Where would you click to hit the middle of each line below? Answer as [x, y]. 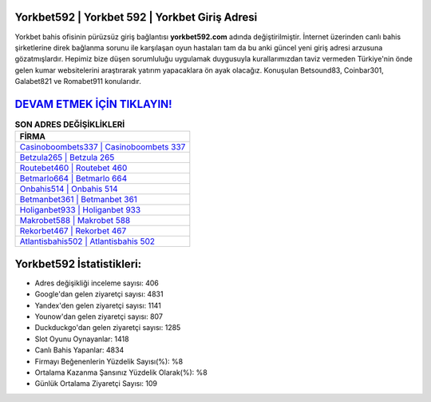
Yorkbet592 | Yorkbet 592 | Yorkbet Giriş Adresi [136, 17]
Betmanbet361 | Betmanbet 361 [78, 200]
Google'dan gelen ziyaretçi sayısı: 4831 [99, 294]
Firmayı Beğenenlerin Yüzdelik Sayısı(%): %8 [109, 361]
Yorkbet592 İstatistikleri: [78, 264]
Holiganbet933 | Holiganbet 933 [80, 210]
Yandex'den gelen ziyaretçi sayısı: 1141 [98, 305]
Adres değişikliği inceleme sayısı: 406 [97, 283]
